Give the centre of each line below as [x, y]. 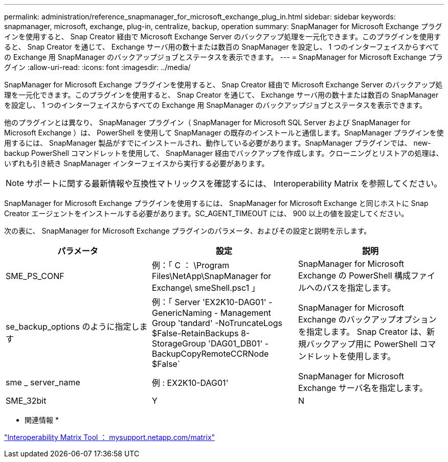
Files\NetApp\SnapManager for [211, 276]
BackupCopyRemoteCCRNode [210, 354]
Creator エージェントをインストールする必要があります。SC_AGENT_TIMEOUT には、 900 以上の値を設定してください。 [206, 213]
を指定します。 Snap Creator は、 [362, 332]
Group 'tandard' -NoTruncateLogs [217, 323]
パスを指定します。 [359, 288]
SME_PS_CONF [35, 276]
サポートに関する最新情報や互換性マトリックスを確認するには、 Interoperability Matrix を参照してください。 [234, 183]
